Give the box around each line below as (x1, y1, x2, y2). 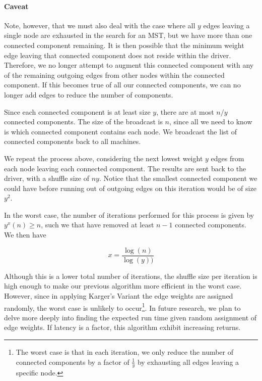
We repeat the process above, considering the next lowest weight (4, 153, 203, 163)
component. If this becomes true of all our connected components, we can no (4, 79, 241, 90)
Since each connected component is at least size (4, 106, 151, 117)
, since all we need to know (169, 116, 252, 127)
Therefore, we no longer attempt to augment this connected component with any (4, 60, 254, 70)
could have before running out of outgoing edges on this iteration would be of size (4, 182, 256, 193)
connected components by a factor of (16, 356, 129, 367)
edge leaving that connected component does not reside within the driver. (4, 50, 231, 60)
